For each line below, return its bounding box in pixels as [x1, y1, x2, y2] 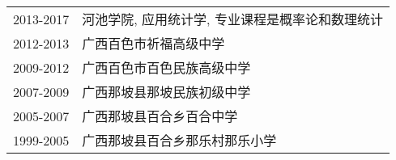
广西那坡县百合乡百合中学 [82, 107, 238, 125]
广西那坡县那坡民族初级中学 [82, 82, 251, 101]
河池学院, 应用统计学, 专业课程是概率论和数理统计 [82, 10, 383, 28]
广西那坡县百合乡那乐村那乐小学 [82, 131, 277, 149]
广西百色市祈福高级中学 [82, 34, 225, 53]
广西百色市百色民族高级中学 [82, 58, 251, 77]
